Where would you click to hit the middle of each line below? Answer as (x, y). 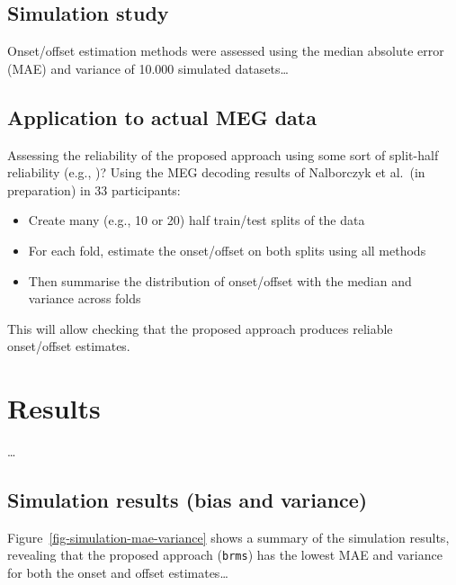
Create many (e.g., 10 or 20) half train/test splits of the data (197, 220)
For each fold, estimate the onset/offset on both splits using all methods (227, 250)
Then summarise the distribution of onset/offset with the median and (220, 280)
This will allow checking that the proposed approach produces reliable (200, 328)
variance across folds (85, 298)
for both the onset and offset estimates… (118, 573)
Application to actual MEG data (162, 117)
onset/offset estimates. (69, 346)
